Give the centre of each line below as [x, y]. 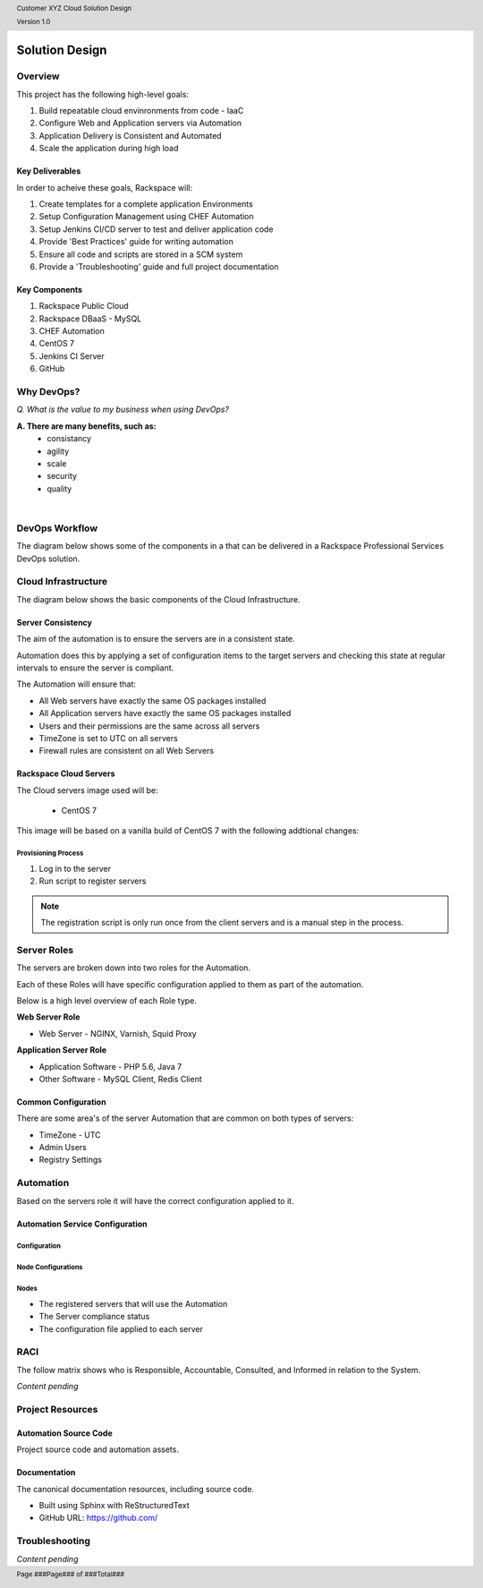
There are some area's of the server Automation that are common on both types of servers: [185, 1118]
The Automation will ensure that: [76, 684]
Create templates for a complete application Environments [146, 204]
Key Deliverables [49, 171]
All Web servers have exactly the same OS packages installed [153, 700]
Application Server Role [62, 1050]
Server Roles [45, 950]
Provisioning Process [50, 854]
